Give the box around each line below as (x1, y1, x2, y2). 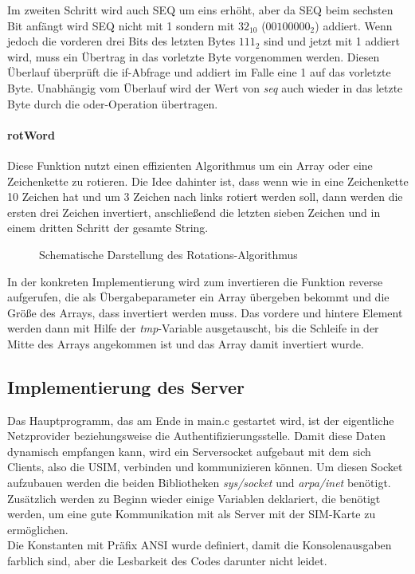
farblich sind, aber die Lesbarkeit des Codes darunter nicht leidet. (7, 552, 327, 569)
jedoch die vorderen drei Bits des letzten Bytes (7, 33, 236, 49)
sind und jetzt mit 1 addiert (264, 33, 401, 49)
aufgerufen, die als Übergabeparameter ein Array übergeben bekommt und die (7, 289, 390, 305)
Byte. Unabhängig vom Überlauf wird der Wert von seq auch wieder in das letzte (7, 79, 403, 96)
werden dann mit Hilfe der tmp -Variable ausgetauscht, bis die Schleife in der (7, 320, 379, 336)
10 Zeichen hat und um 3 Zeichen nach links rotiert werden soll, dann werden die (7, 188, 403, 205)
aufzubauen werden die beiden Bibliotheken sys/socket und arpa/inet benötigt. (7, 474, 391, 491)
